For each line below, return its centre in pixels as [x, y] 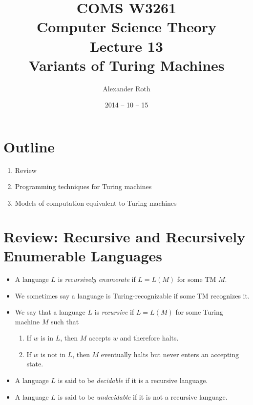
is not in [53, 354]
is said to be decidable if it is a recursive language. [133, 380]
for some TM [197, 279]
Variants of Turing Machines [126, 65]
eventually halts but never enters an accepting [170, 354]
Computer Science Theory [126, 27]
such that [65, 321]
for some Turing [199, 312]
